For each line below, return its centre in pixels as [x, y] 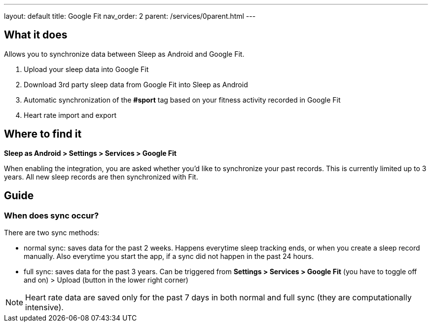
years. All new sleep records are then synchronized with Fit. [101, 177]
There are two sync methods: [52, 232]
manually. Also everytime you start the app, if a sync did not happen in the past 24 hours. [169, 256]
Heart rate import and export [70, 115]
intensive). [44, 307]
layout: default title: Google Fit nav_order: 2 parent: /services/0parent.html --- [130, 16]
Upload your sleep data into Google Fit [86, 69]
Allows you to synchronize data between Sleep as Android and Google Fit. [124, 54]
